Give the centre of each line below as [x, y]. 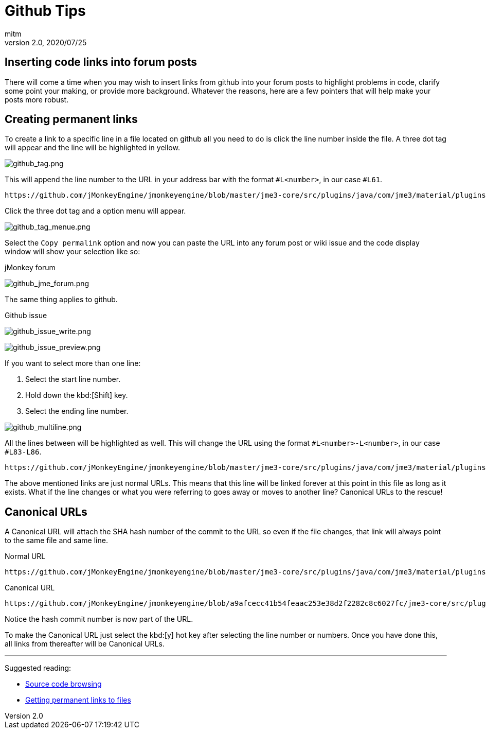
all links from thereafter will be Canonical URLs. [85, 644]
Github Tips [45, 11]
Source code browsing [64, 684]
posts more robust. [37, 99]
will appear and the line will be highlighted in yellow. [92, 148]
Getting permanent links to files [78, 700]
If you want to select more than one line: [73, 363]
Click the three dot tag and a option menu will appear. [95, 211]
